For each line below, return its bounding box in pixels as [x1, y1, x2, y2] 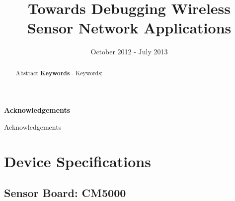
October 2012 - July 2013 [90, 46, 168, 57]
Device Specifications [4, 151, 151, 171]
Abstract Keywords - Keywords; [15, 68, 103, 77]
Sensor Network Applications [27, 17, 232, 38]
